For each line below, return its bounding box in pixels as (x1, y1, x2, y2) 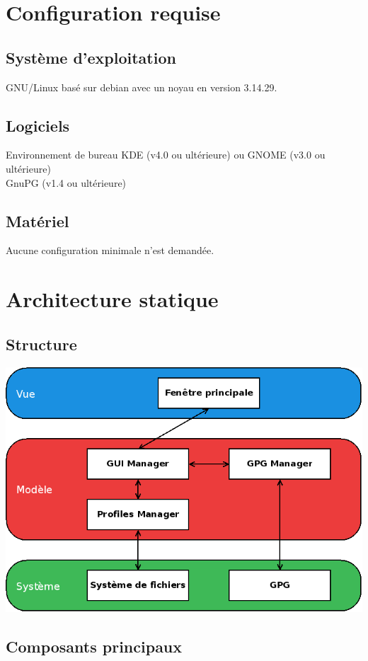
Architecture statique (6, 284, 219, 314)
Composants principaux (6, 636, 183, 657)
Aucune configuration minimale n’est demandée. (6, 243, 214, 258)
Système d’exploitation (6, 46, 176, 68)
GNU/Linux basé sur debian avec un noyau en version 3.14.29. (6, 79, 277, 94)
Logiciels (6, 114, 70, 136)
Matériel (6, 209, 69, 231)
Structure (6, 333, 77, 355)
